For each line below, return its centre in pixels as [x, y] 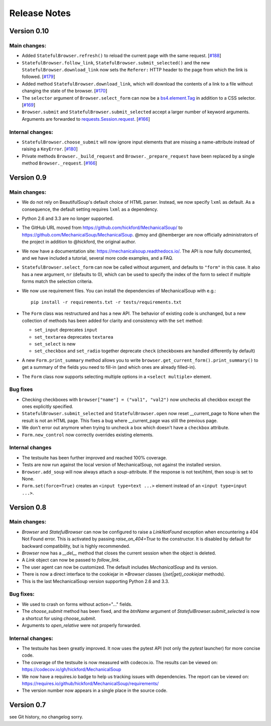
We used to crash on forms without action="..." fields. [77, 604]
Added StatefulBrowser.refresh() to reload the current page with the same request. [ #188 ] [121, 56]
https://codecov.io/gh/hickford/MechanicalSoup [72, 670]
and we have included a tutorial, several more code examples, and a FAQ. [97, 258]
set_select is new [55, 344]
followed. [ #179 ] [38, 77]
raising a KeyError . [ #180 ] [50, 149]
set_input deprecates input [66, 330]
